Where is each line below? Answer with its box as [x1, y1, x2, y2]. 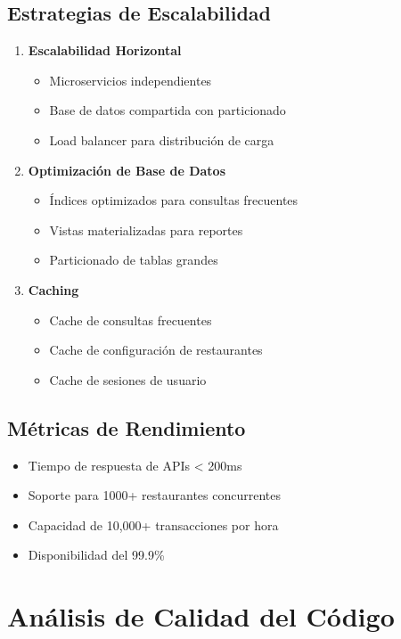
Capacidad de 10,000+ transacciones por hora [28, 515, 279, 534]
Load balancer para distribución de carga [49, 130, 274, 149]
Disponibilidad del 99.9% [28, 545, 165, 564]
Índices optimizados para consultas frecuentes [49, 191, 299, 209]
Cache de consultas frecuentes [49, 310, 212, 329]
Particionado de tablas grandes [49, 250, 218, 269]
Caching [28, 280, 79, 299]
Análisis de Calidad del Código [7, 598, 395, 635]
